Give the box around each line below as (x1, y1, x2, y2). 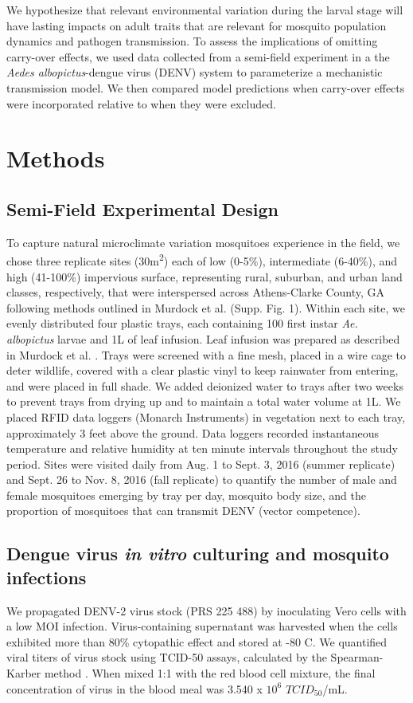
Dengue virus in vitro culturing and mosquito (6, 541, 389, 566)
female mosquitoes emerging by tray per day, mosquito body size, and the (6, 486, 366, 503)
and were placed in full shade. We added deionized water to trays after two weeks (6, 377, 403, 394)
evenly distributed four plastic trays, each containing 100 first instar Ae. (6, 315, 358, 332)
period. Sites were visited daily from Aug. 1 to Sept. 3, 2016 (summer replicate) (6, 455, 395, 472)
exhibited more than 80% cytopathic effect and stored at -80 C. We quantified (6, 633, 388, 650)
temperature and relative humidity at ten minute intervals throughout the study (6, 440, 398, 457)
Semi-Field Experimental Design (6, 196, 279, 221)
